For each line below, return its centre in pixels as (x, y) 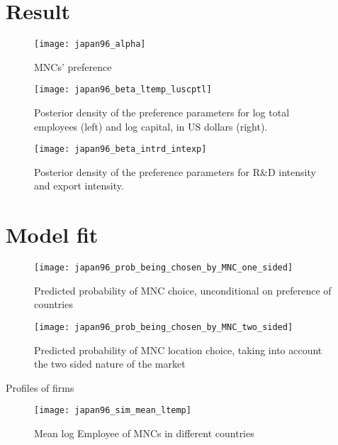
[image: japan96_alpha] (90, 44)
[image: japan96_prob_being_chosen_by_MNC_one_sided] (164, 268)
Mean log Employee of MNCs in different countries (144, 433)
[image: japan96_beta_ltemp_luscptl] (123, 90)
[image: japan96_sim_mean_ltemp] (113, 411)
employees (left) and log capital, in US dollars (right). (151, 126)
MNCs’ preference (73, 66)
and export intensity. (79, 186)
